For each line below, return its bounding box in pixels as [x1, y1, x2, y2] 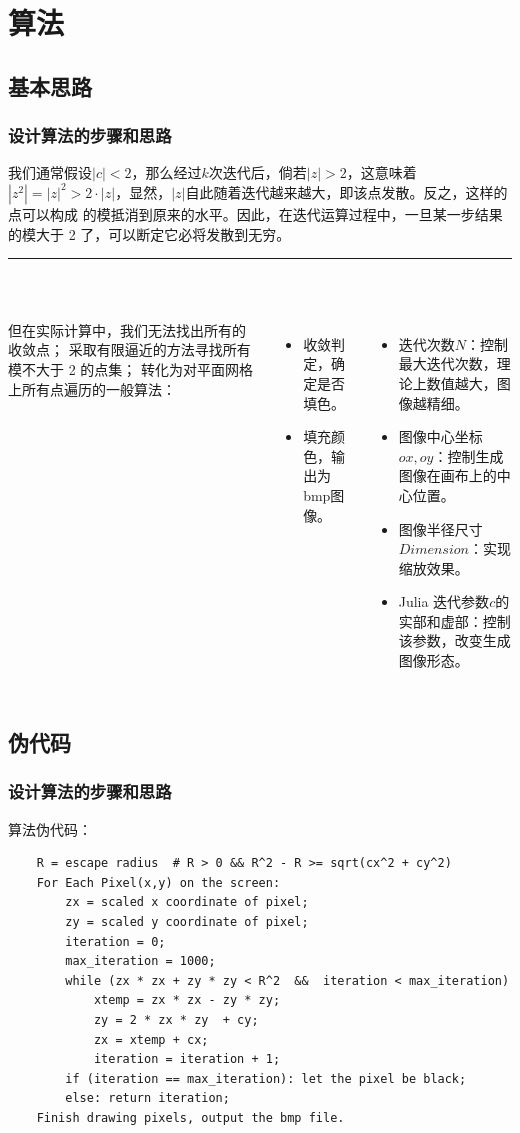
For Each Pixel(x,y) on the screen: [36, 875, 281, 890]
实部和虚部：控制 [398, 610, 511, 631]
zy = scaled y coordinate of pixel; [65, 915, 309, 930]
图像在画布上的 [398, 465, 497, 486]
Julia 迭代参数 [398, 591, 490, 612]
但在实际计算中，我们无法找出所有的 [8, 319, 246, 340]
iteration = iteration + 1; [93, 1052, 281, 1067]
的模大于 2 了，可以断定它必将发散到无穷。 [8, 223, 291, 244]
